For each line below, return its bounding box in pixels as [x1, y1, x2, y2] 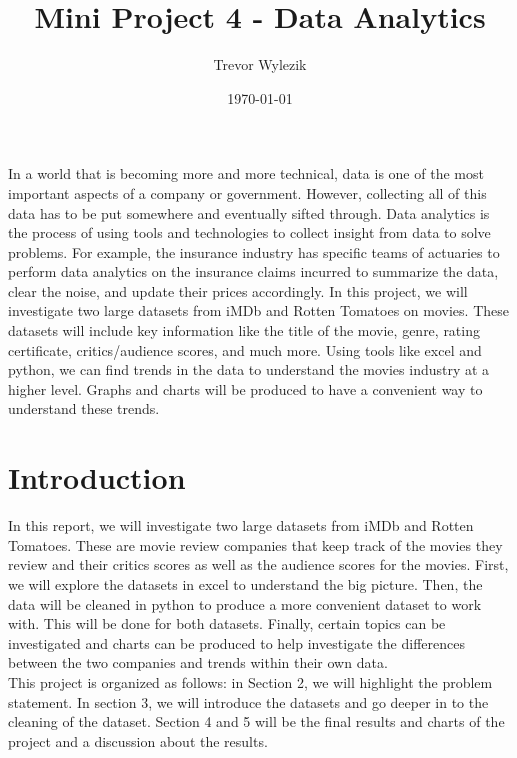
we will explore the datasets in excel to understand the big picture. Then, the [8, 573, 483, 594]
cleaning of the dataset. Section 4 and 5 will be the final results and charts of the [8, 711, 505, 732]
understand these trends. [8, 398, 160, 419]
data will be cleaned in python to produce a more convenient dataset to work [8, 593, 482, 614]
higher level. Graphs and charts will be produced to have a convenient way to [8, 378, 483, 399]
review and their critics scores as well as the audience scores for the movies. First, [8, 554, 509, 575]
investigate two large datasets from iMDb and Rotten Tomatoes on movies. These [8, 300, 509, 321]
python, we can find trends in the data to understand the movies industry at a [8, 359, 490, 380]
